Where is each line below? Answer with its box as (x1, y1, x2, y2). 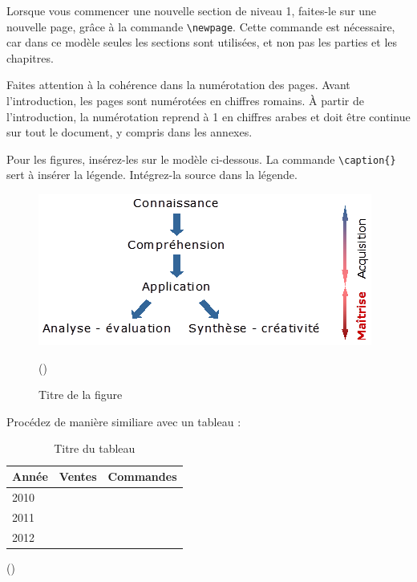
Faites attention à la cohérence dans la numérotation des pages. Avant (6, 76, 350, 93)
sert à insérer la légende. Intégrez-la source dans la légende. (6, 166, 298, 183)
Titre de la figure (38, 386, 123, 403)
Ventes (59, 468, 97, 485)
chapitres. (6, 49, 54, 66)
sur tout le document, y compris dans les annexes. (6, 124, 253, 140)
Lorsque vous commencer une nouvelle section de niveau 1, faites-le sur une (6, 2, 377, 18)
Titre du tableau (54, 440, 136, 457)
